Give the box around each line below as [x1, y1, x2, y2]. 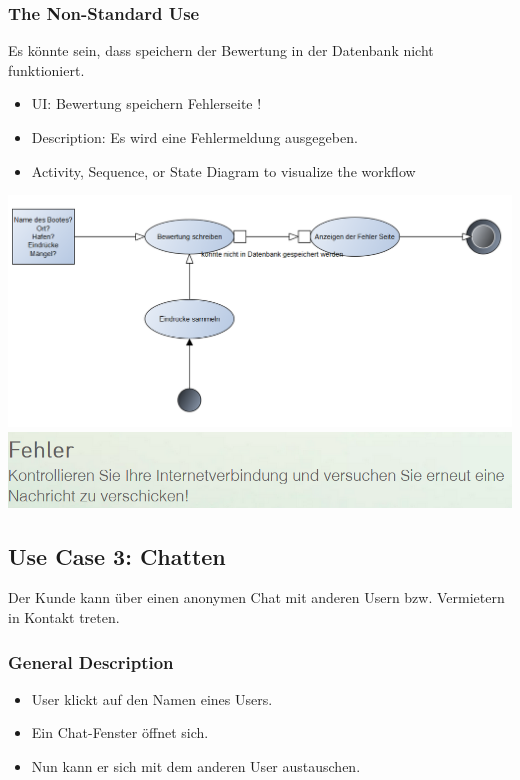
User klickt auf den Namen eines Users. [31, 688, 273, 709]
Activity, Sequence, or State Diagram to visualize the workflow [31, 160, 416, 181]
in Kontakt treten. [8, 607, 120, 628]
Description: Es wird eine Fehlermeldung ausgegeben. [31, 127, 358, 147]
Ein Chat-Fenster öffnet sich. [31, 722, 209, 743]
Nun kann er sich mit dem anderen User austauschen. [31, 756, 361, 777]
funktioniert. [8, 59, 85, 80]
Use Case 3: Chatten [8, 540, 226, 571]
